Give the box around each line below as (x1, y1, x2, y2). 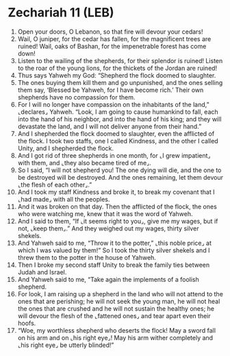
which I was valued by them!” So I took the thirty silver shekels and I (17, 246, 210, 254)
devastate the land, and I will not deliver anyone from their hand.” (17, 122, 202, 130)
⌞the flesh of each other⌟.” (17, 180, 92, 189)
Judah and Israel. (17, 268, 67, 276)
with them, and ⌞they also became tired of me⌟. (17, 158, 151, 167)
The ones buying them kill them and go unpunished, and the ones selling (17, 78, 223, 86)
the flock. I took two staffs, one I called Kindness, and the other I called (17, 137, 218, 145)
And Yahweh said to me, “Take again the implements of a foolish (17, 275, 199, 283)
